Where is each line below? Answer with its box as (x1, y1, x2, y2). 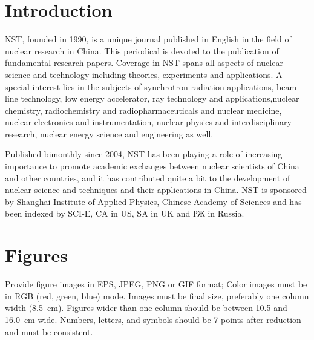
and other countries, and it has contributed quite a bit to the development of (5, 171, 290, 184)
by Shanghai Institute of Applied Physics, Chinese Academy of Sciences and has (5, 195, 302, 208)
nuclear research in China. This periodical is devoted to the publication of (5, 44, 279, 57)
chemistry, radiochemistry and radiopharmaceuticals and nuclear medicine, (5, 103, 282, 116)
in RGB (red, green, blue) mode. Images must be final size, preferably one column (5, 289, 309, 302)
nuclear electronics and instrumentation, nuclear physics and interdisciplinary (5, 116, 292, 128)
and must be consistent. (5, 325, 93, 338)
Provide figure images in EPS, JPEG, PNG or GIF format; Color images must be (5, 278, 307, 290)
